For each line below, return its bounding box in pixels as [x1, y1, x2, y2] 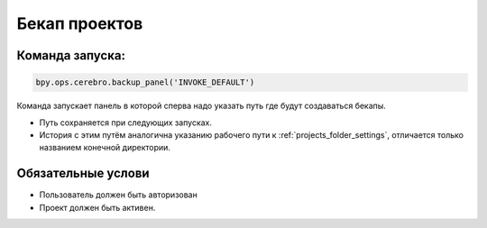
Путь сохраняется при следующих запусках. [39, 117, 212, 128]
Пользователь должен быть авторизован [39, 189, 198, 200]
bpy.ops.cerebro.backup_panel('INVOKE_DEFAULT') [35, 78, 255, 87]
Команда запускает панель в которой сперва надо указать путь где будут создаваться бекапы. [16, 100, 387, 112]
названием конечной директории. [39, 142, 171, 153]
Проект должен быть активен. [39, 202, 156, 213]
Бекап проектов [16, 14, 143, 33]
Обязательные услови [16, 166, 150, 181]
